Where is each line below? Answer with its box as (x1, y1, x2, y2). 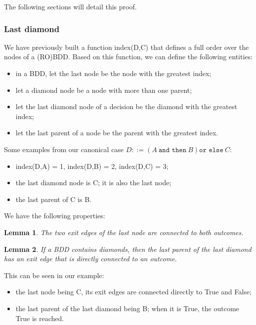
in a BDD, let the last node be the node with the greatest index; (15, 68, 212, 78)
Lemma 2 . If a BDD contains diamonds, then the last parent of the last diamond (4, 244, 252, 254)
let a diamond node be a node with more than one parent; (15, 84, 192, 95)
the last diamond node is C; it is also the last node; (15, 177, 171, 188)
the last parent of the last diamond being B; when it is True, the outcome (15, 303, 239, 313)
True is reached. (15, 313, 64, 323)
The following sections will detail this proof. (4, 1, 137, 11)
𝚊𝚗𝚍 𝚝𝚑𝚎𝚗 (158, 146, 187, 154)
